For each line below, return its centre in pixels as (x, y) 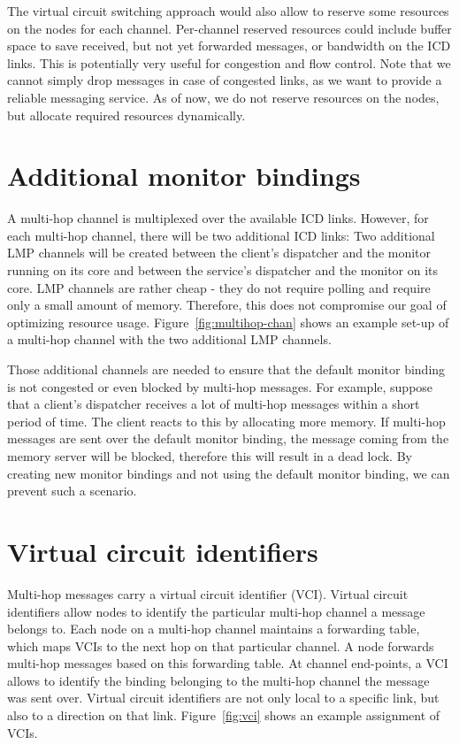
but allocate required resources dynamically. (126, 115)
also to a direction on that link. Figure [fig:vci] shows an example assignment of (224, 715)
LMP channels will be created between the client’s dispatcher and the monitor (219, 253)
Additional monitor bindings (184, 176)
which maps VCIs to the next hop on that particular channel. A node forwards (221, 645)
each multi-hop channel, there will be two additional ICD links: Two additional (221, 235)
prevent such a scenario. (72, 491)
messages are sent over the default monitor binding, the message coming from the (228, 438)
